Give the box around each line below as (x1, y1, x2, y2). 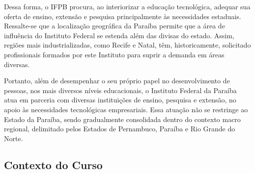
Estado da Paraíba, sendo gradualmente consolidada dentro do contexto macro (4, 114, 241, 124)
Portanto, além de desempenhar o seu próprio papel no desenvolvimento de (4, 75, 230, 86)
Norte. (4, 133, 23, 143)
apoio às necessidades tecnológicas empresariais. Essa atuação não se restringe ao (4, 104, 248, 114)
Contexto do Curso (4, 157, 103, 172)
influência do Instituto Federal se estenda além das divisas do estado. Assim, (4, 30, 234, 40)
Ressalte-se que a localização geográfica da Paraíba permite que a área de (4, 21, 225, 31)
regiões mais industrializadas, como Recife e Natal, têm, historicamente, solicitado (4, 40, 251, 50)
